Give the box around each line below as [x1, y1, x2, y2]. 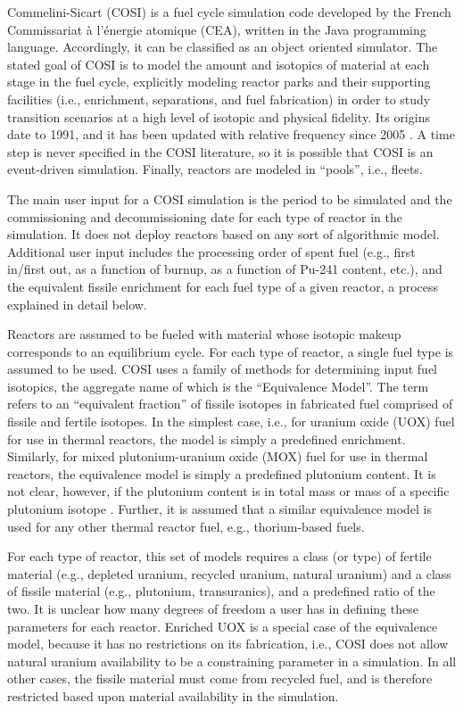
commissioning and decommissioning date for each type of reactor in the [7, 207, 402, 226]
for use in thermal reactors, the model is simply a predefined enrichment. [7, 429, 406, 448]
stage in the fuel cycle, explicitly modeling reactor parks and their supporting [7, 72, 431, 91]
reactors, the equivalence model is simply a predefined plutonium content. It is [7, 464, 436, 483]
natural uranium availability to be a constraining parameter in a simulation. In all [7, 651, 457, 670]
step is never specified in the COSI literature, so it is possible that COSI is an [7, 142, 434, 161]
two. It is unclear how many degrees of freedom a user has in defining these [7, 599, 418, 617]
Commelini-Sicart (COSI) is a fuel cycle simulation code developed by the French [7, 3, 451, 21]
